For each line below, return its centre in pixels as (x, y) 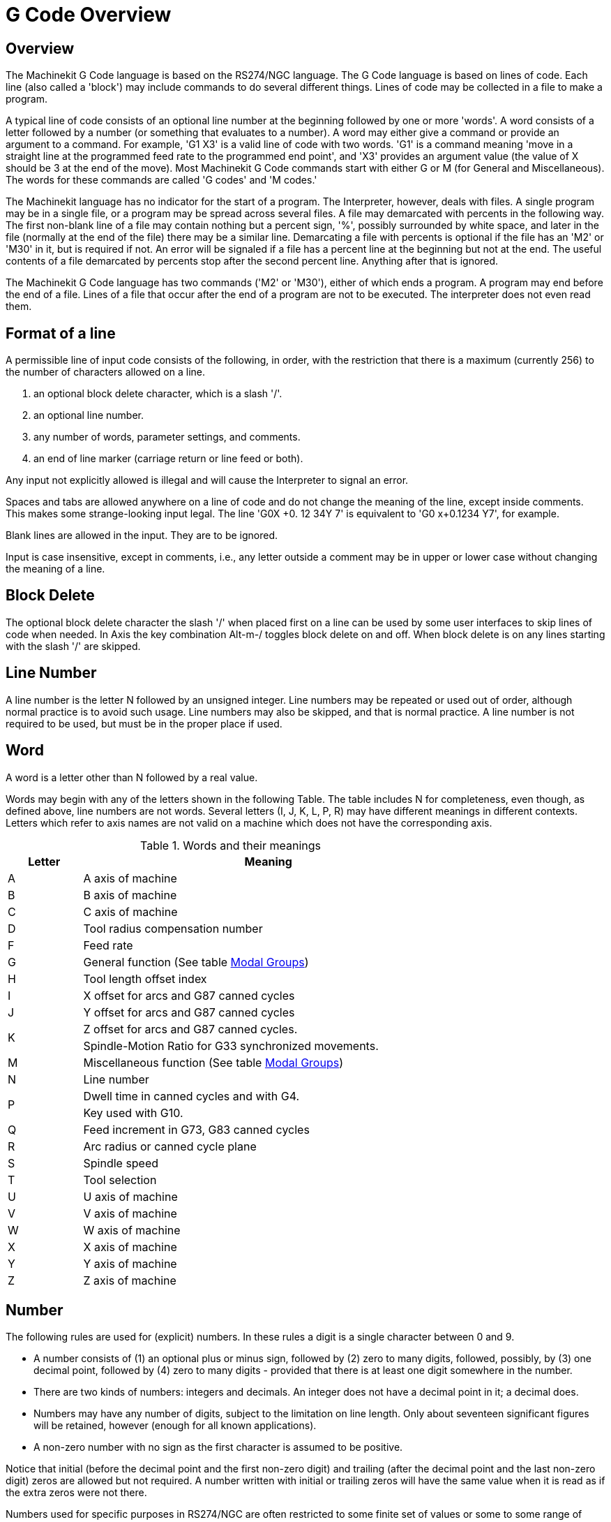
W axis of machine (132, 1230)
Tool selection (120, 1180)
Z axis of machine (130, 1280)
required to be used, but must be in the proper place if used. (144, 723)
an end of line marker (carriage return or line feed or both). (168, 459)
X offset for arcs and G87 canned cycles (189, 995)
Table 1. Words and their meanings (231, 845)
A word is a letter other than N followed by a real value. (132, 777)
